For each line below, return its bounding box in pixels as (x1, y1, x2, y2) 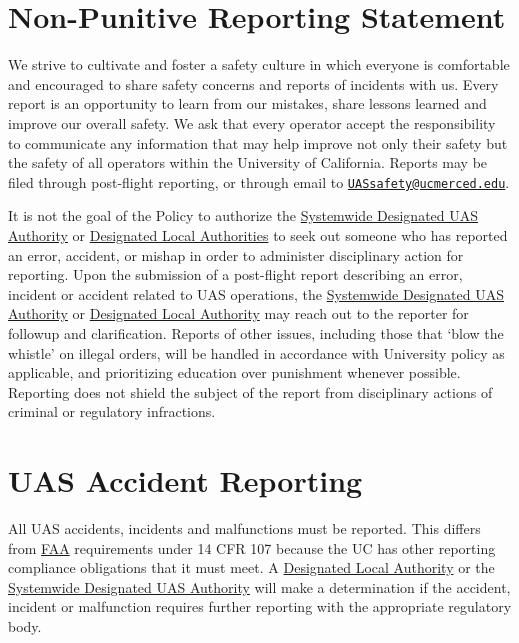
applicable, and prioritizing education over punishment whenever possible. (8, 362, 461, 383)
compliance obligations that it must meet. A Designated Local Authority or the (8, 557, 495, 578)
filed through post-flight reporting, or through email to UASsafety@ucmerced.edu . (8, 171, 510, 192)
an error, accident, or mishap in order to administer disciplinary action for (8, 244, 464, 265)
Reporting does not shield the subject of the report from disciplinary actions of (8, 381, 493, 402)
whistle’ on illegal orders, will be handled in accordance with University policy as (8, 342, 505, 363)
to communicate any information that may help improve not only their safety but (8, 132, 508, 153)
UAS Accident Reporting (8, 460, 363, 501)
